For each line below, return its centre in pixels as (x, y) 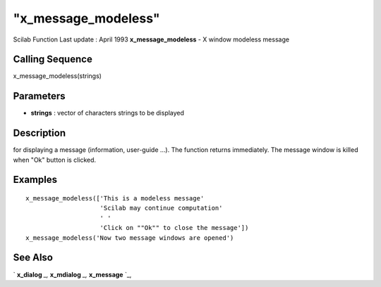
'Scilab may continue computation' (161, 208)
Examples (35, 180)
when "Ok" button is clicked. (55, 160)
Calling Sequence (53, 59)
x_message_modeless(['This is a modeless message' (115, 198)
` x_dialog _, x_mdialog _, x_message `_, (72, 274)
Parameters (39, 96)
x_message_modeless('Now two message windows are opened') (130, 238)
